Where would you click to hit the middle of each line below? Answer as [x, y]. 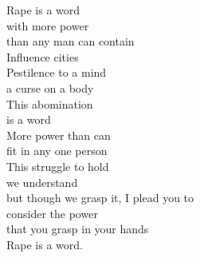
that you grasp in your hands [78, 229]
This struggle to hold [58, 166]
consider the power [52, 213]
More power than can [59, 135]
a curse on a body [50, 87]
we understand [42, 182]
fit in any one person [57, 151]
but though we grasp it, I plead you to [100, 198]
